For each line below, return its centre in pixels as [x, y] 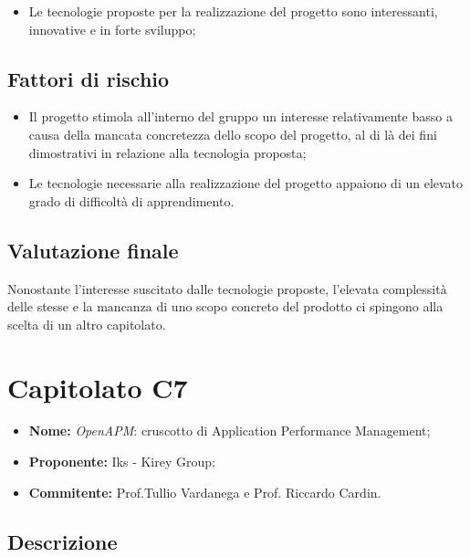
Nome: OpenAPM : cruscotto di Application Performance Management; [230, 431]
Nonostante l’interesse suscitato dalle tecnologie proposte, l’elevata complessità [227, 288]
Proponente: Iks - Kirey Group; [122, 462]
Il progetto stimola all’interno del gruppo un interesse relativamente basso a [240, 116]
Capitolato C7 [98, 387]
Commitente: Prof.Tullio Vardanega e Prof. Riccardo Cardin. [205, 492]
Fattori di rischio [89, 78]
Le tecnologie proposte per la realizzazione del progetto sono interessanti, [233, 11]
